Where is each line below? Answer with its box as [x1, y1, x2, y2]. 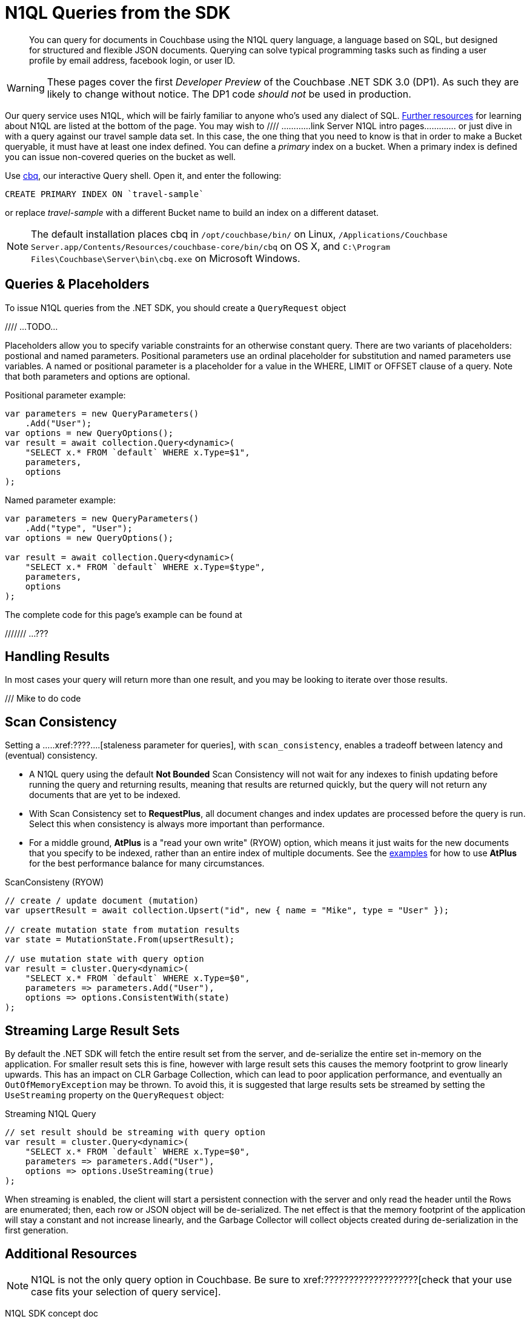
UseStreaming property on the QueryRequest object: [5, 1090, 224, 1101]
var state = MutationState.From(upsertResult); [5, 934, 235, 945]
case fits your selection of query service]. [31, 1285, 221, 1298]
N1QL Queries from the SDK [5, 2, 231, 23]
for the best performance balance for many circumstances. [29, 858, 265, 869]
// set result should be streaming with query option [5, 1127, 265, 1138]
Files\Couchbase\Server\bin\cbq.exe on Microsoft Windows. [31, 252, 300, 264]
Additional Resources [5, 1246, 137, 1261]
